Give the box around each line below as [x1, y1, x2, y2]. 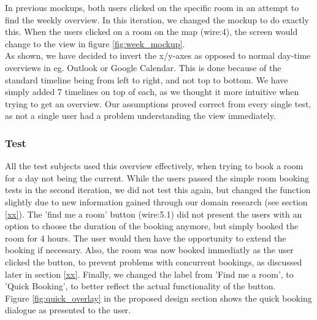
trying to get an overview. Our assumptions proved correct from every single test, [5, 97, 311, 110]
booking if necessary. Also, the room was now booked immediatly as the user [5, 243, 294, 256]
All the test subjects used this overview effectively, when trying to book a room [5, 159, 304, 172]
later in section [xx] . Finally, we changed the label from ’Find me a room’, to [5, 267, 294, 280]
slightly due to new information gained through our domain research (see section [5, 195, 308, 208]
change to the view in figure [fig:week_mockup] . [5, 37, 185, 50]
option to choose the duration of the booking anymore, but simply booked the [5, 219, 299, 232]
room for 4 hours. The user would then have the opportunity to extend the [5, 231, 286, 244]
